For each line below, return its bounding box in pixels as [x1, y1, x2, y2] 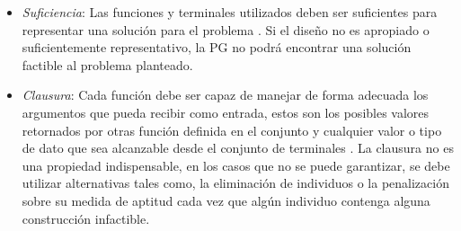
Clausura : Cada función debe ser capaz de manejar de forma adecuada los [22, 85, 429, 104]
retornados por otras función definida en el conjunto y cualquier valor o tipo [22, 120, 442, 139]
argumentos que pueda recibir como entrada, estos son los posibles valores [22, 102, 430, 121]
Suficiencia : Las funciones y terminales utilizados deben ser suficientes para [22, 3, 438, 21]
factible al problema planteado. [22, 55, 193, 74]
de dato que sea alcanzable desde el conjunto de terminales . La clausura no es [22, 138, 454, 157]
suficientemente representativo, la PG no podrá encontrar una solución [22, 38, 412, 57]
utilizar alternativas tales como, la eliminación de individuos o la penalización [22, 173, 449, 192]
